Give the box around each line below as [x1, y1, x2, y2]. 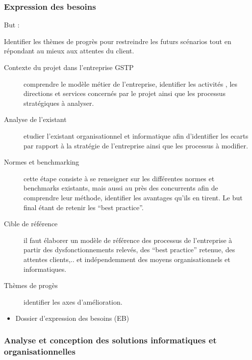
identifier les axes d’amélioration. [24, 296, 123, 307]
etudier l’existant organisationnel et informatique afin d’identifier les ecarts [24, 130, 249, 141]
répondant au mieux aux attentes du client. [4, 46, 134, 56]
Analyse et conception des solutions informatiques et [4, 334, 217, 346]
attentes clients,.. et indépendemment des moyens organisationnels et [24, 254, 230, 264]
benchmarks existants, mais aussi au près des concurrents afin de [24, 183, 218, 193]
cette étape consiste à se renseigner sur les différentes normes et [24, 173, 215, 183]
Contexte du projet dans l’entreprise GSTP [4, 62, 134, 72]
